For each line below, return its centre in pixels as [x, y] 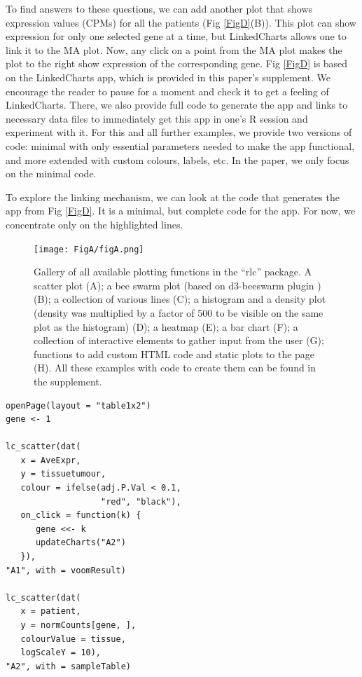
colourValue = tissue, [73, 639]
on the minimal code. [51, 173]
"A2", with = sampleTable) [68, 666]
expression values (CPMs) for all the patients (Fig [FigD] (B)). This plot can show [181, 22]
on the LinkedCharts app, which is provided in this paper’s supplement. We [168, 77]
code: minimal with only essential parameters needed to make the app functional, [180, 145]
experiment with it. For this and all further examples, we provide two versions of [179, 132]
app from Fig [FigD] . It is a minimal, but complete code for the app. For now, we [181, 211]
